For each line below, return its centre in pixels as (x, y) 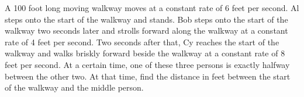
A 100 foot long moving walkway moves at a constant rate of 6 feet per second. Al (152, 8)
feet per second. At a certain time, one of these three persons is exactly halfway (147, 64)
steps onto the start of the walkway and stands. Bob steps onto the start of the (146, 19)
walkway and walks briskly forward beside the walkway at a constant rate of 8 (145, 53)
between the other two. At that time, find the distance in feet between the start (148, 76)
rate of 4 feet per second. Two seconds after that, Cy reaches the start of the (142, 42)
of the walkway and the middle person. (74, 87)
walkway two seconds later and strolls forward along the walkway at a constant (146, 30)
